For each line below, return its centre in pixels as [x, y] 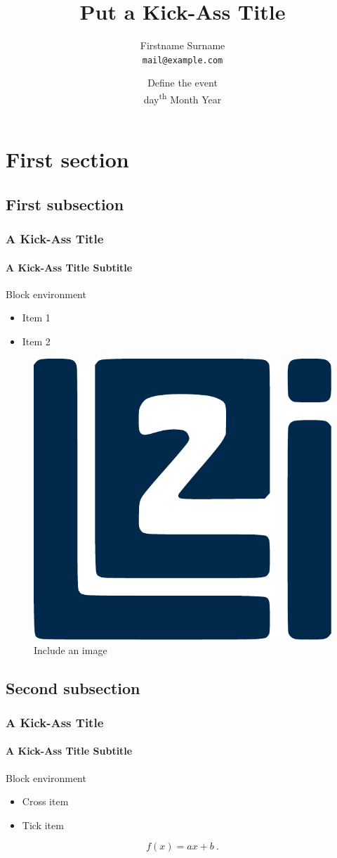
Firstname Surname [183, 45]
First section [67, 159]
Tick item [43, 825]
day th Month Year [183, 98]
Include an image [71, 649]
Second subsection [73, 687]
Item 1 [36, 318]
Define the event [183, 83]
